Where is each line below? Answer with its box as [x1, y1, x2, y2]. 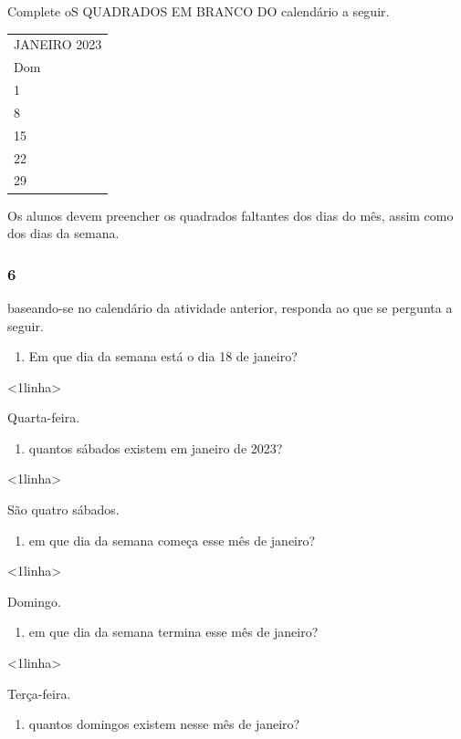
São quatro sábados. [7, 500, 120, 519]
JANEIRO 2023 [14, 35, 102, 54]
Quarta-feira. [7, 408, 80, 427]
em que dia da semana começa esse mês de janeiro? [28, 530, 316, 549]
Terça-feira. [7, 683, 71, 703]
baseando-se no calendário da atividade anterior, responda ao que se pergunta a [7, 297, 453, 317]
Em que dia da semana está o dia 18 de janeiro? [28, 347, 298, 366]
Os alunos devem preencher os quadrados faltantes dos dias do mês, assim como [7, 205, 454, 224]
